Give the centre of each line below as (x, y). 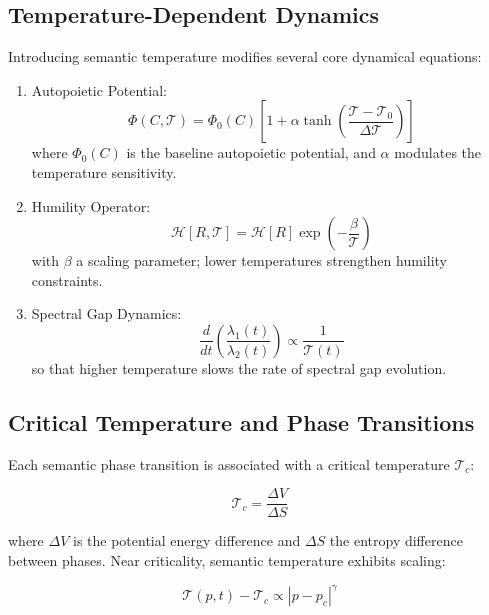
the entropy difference (396, 540)
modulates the (438, 152)
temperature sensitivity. (104, 171)
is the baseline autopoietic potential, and (251, 152)
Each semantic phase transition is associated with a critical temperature (229, 463)
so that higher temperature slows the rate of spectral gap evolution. (239, 367)
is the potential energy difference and (186, 540)
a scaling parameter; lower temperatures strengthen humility (261, 260)
